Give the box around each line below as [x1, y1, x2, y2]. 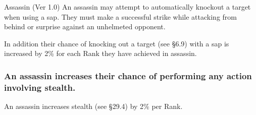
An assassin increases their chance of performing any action [4, 69, 252, 82]
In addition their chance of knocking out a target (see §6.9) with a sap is [4, 38, 229, 48]
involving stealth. [4, 81, 76, 93]
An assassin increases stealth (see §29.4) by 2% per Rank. [4, 101, 183, 111]
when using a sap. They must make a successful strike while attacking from [4, 11, 237, 22]
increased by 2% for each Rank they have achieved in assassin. [4, 48, 197, 59]
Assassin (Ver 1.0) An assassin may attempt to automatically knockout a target [4, 2, 251, 12]
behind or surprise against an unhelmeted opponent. [4, 21, 166, 32]
